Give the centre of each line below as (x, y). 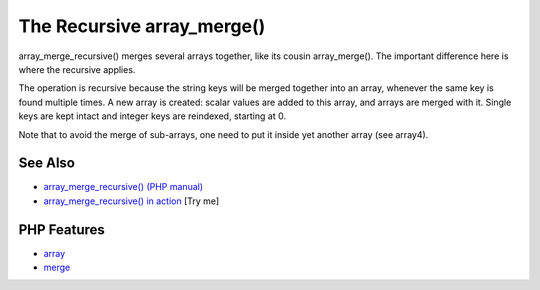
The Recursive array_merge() (142, 26)
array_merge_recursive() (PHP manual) (123, 187)
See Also (46, 163)
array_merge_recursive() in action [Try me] (131, 201)
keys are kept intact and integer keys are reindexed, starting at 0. (152, 116)
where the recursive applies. (77, 69)
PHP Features (61, 229)
